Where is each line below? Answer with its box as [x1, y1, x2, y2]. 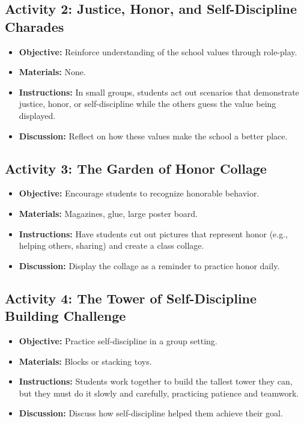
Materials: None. [19, 65, 86, 78]
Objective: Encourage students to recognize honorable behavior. [19, 187, 260, 199]
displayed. [19, 109, 56, 121]
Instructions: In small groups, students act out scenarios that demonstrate [19, 85, 299, 98]
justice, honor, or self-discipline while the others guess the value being [19, 97, 276, 110]
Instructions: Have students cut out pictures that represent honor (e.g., [19, 227, 288, 240]
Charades [5, 17, 64, 35]
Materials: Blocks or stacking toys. [19, 355, 152, 367]
